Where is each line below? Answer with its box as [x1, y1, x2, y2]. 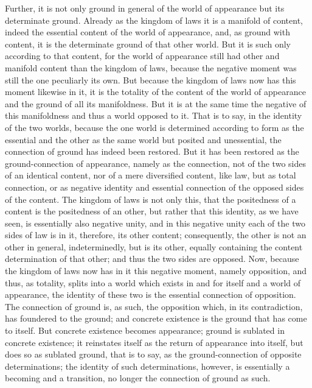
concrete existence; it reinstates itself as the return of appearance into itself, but [5, 336, 303, 348]
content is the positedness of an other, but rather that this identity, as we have [5, 205, 299, 217]
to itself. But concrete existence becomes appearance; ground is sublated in [5, 324, 285, 337]
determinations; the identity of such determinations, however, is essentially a [5, 359, 290, 372]
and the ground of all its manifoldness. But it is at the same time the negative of [5, 97, 307, 110]
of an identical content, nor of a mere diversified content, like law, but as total [5, 169, 296, 182]
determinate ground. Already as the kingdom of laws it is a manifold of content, [5, 13, 303, 26]
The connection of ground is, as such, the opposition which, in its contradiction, [5, 300, 303, 312]
